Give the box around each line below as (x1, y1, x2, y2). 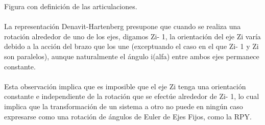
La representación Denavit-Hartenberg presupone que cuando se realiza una (4, 21, 241, 32)
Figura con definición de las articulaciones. (4, 1, 137, 11)
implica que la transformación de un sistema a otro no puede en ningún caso (4, 101, 243, 111)
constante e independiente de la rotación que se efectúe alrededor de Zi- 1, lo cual (4, 91, 259, 102)
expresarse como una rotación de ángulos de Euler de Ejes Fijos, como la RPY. (4, 111, 252, 121)
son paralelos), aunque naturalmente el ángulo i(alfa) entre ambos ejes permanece (4, 51, 259, 61)
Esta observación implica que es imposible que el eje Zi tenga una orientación (4, 81, 246, 91)
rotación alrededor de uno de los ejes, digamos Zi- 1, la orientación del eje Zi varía (4, 31, 261, 41)
